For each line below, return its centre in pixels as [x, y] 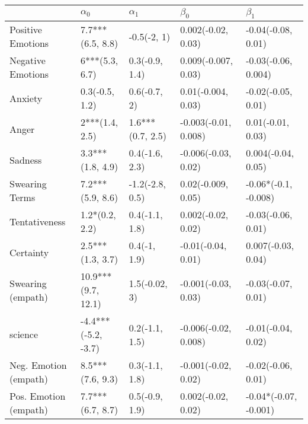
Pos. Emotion [38, 396]
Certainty [29, 252]
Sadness [26, 160]
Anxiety [26, 98]
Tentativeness [38, 221]
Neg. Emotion [38, 365]
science [24, 334]
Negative [28, 60]
